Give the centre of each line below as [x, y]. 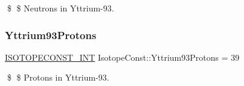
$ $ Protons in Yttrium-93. [58, 77]
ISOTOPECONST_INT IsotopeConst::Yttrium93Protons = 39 [122, 57]
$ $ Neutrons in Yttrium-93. [60, 8]
